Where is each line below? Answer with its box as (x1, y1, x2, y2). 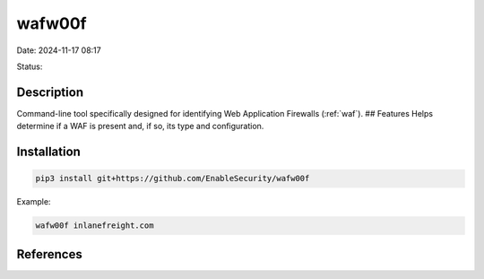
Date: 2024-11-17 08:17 (16, 45, 102, 56)
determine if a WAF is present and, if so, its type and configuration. (16, 121, 264, 132)
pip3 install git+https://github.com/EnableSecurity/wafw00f (35, 173, 310, 184)
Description (16, 84, 84, 100)
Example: (16, 196, 51, 207)
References (16, 247, 82, 262)
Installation (16, 144, 81, 160)
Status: (16, 61, 43, 72)
